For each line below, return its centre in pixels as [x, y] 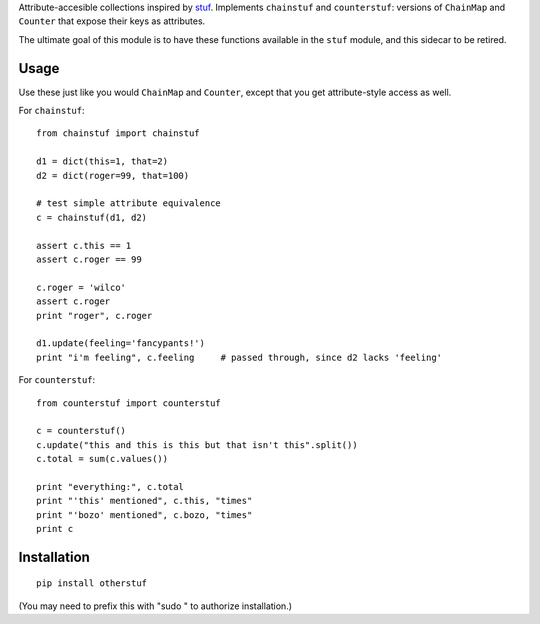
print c [55, 529]
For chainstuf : [51, 111]
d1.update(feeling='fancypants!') [120, 343]
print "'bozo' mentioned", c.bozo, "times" [144, 514]
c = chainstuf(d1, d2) [92, 217]
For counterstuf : [57, 380]
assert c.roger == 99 [89, 259]
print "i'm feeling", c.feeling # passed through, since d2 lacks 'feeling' [239, 357]
